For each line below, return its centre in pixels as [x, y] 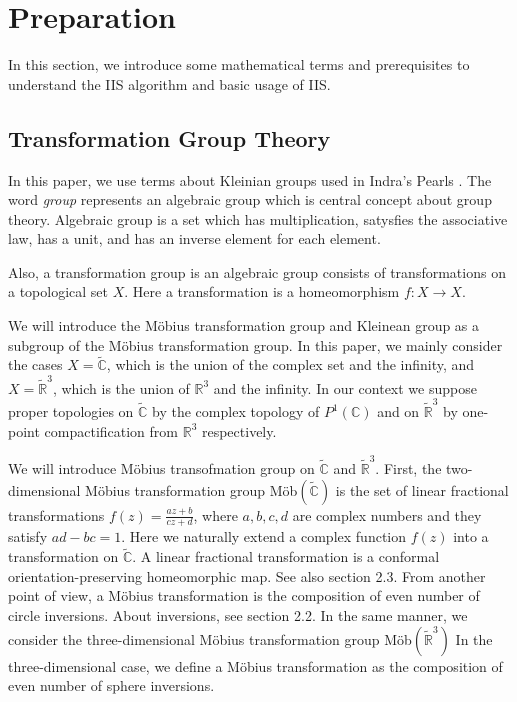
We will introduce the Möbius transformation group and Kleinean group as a [244, 325]
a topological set [58, 291]
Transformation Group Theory [169, 137]
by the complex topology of [236, 411]
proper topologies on [71, 411]
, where [215, 514]
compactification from [111, 430]
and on [398, 411]
